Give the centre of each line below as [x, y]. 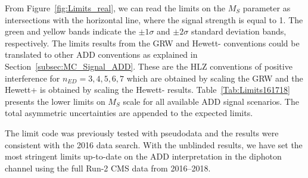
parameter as [267, 8]
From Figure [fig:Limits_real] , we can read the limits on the [115, 8]
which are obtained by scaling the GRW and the [215, 78]
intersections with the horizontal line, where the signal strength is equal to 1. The [154, 19]
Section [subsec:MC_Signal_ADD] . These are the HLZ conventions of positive [149, 66]
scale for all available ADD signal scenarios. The [211, 101]
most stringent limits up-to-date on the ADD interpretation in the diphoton [143, 156]
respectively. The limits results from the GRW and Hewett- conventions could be [152, 43]
